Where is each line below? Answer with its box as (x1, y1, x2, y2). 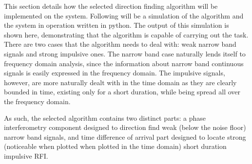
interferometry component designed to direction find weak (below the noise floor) (4, 122, 246, 132)
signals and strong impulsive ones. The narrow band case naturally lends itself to (4, 48, 246, 58)
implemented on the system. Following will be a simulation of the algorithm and (4, 10, 244, 20)
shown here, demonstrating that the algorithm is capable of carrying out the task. (4, 29, 249, 39)
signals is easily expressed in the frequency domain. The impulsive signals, (4, 68, 225, 78)
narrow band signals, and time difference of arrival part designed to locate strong (4, 131, 246, 142)
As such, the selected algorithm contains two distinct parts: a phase (4, 112, 206, 123)
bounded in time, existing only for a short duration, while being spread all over (4, 87, 241, 97)
